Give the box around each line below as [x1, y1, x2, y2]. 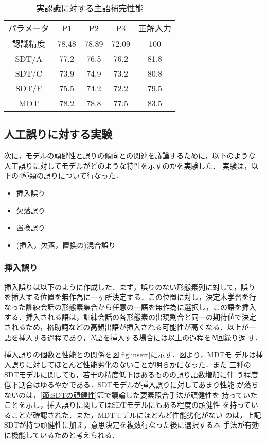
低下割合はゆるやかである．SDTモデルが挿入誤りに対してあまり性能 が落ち [4, 379, 259, 390]
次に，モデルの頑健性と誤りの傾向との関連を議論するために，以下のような [4, 150, 256, 161]
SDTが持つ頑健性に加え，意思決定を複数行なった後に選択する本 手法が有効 [4, 419, 259, 430]
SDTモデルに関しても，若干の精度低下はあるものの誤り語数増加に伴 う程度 [4, 369, 258, 380]
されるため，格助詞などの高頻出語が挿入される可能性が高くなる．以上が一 [4, 321, 256, 332]
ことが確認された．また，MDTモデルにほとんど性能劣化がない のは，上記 [11, 409, 261, 420]
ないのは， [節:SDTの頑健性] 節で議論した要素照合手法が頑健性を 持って [4, 389, 243, 400]
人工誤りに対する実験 [4, 126, 112, 142]
